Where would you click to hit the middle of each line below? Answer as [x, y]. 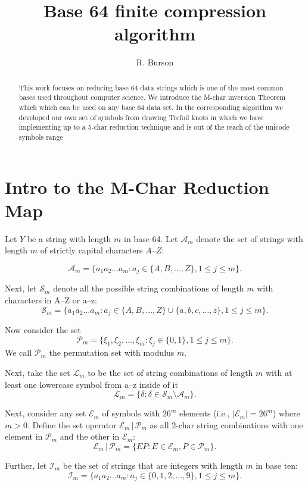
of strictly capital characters [91, 250]
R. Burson [155, 62]
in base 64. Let [151, 238]
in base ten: [277, 465]
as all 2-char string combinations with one [226, 424]
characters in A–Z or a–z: [51, 300]
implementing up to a [52, 127]
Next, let [21, 288]
